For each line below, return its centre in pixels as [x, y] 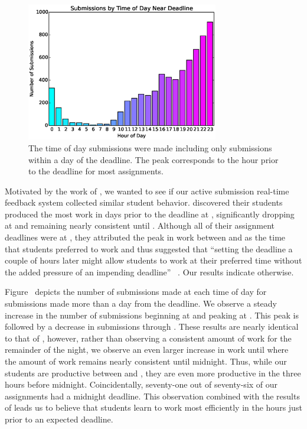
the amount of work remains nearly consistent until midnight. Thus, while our [146, 361]
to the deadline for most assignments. [96, 171]
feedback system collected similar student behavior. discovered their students [144, 202]
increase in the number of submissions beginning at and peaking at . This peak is [152, 315]
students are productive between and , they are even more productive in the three [153, 373]
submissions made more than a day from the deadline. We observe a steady [141, 303]
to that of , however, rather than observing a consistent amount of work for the [148, 338]
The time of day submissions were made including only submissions [150, 147]
